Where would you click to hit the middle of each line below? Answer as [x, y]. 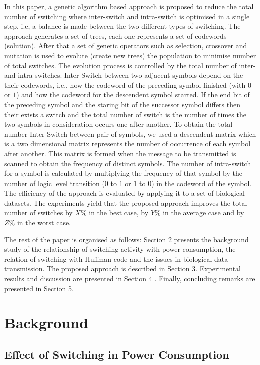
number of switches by [38, 212]
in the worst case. [44, 222]
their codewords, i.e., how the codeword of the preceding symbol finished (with [125, 84]
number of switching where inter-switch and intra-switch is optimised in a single [127, 16]
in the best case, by [119, 212]
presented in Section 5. [39, 288]
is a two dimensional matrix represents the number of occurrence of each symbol [127, 144]
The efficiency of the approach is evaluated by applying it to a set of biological [124, 193]
